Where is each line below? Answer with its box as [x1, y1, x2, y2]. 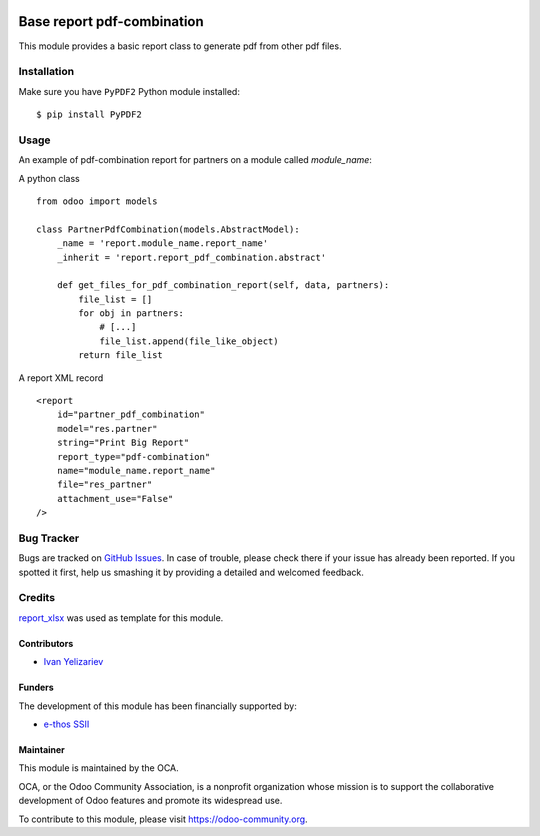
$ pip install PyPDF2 [36, 109, 142, 120]
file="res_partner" [56, 479, 153, 490]
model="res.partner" [56, 423, 158, 434]
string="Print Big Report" [56, 437, 190, 449]
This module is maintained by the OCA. [18, 762, 179, 774]
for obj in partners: [78, 308, 185, 319]
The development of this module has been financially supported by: [18, 700, 297, 712]
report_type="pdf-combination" [56, 451, 211, 462]
